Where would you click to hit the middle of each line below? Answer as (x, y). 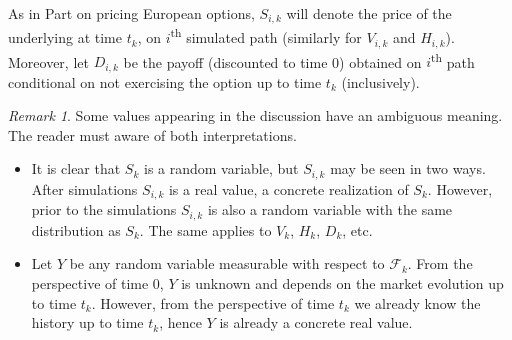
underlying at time (65, 37)
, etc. (357, 229)
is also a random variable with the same (330, 209)
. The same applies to (205, 229)
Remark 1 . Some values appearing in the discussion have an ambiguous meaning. (255, 115)
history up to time (87, 322)
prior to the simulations (104, 209)
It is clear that (76, 168)
